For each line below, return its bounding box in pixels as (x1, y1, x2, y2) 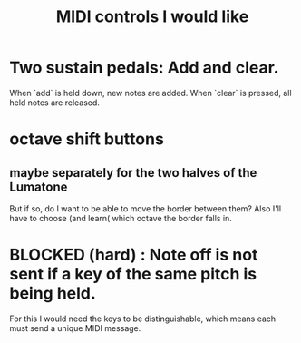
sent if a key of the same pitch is (9, 264, 257, 285)
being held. (9, 283, 97, 304)
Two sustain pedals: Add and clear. (9, 57, 279, 78)
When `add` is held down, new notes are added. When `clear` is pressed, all (9, 87, 292, 98)
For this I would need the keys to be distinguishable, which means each (9, 313, 277, 324)
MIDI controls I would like (55, 6, 249, 27)
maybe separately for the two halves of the (9, 165, 257, 181)
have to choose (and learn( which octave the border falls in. (9, 212, 233, 223)
